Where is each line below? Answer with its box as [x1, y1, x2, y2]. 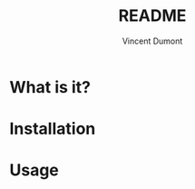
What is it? [9, 76, 92, 97]
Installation [9, 119, 96, 139]
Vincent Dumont [122, 35, 183, 46]
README [118, 5, 187, 26]
